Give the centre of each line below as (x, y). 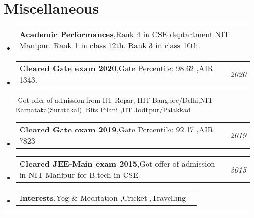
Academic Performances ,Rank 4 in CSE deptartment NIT (124, 34)
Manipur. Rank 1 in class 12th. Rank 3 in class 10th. (110, 45)
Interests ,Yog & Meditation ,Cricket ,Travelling (103, 198)
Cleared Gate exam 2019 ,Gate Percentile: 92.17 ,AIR (116, 130)
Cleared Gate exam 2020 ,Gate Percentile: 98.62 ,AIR (116, 68)
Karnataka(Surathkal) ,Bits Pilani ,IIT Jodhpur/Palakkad (103, 109)
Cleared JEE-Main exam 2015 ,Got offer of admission (117, 164)
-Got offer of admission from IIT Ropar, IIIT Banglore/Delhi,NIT (114, 100)
